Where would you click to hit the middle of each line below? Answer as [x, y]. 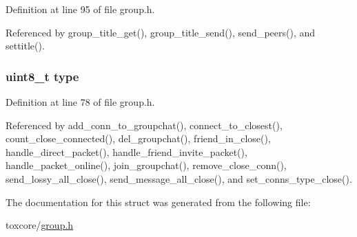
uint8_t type [42, 76]
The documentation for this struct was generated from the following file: [158, 202]
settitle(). [25, 46]
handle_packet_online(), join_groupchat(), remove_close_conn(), [146, 165]
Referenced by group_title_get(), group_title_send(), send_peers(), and [161, 32]
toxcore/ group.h [40, 225]
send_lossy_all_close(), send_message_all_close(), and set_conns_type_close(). [179, 178]
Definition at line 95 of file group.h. [80, 9]
